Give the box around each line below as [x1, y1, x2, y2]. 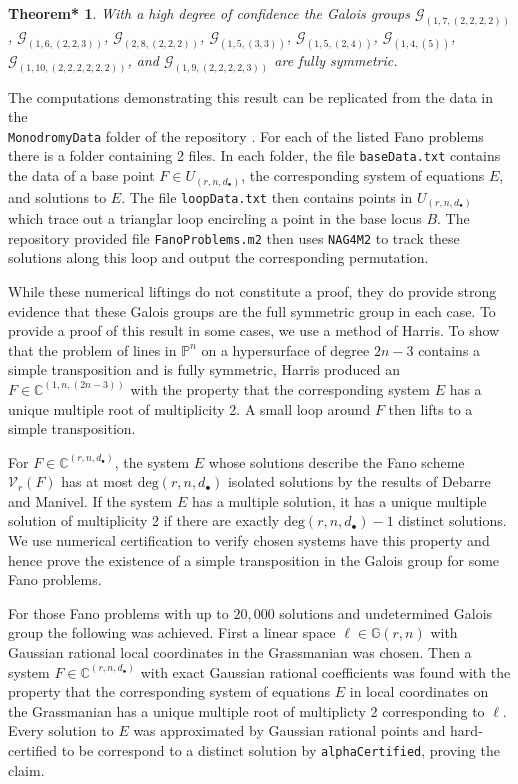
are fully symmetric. [274, 49, 398, 70]
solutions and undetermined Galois [279, 602, 493, 623]
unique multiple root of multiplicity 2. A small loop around [8, 398, 371, 419]
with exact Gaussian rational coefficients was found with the [140, 661, 511, 682]
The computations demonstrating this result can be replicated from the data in [8, 86, 494, 107]
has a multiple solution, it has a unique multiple [191, 490, 487, 511]
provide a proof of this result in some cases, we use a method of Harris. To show [8, 320, 500, 341]
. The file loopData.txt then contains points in [121, 186, 413, 207]
